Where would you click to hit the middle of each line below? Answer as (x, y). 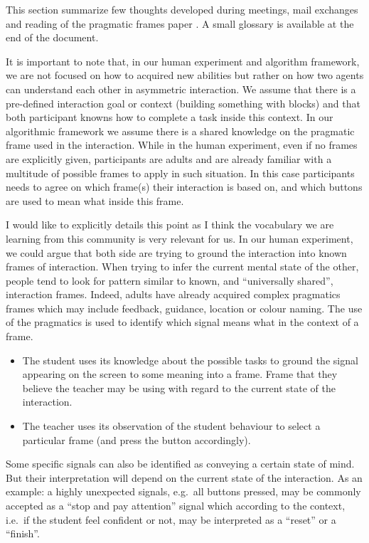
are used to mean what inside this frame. (95, 200)
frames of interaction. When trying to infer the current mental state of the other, (182, 267)
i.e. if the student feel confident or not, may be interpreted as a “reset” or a (171, 519)
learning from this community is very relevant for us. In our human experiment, (180, 238)
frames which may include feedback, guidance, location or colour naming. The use (184, 308)
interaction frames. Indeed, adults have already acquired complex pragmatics (173, 294)
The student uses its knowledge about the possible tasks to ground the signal (190, 360)
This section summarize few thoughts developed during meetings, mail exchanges (182, 9)
